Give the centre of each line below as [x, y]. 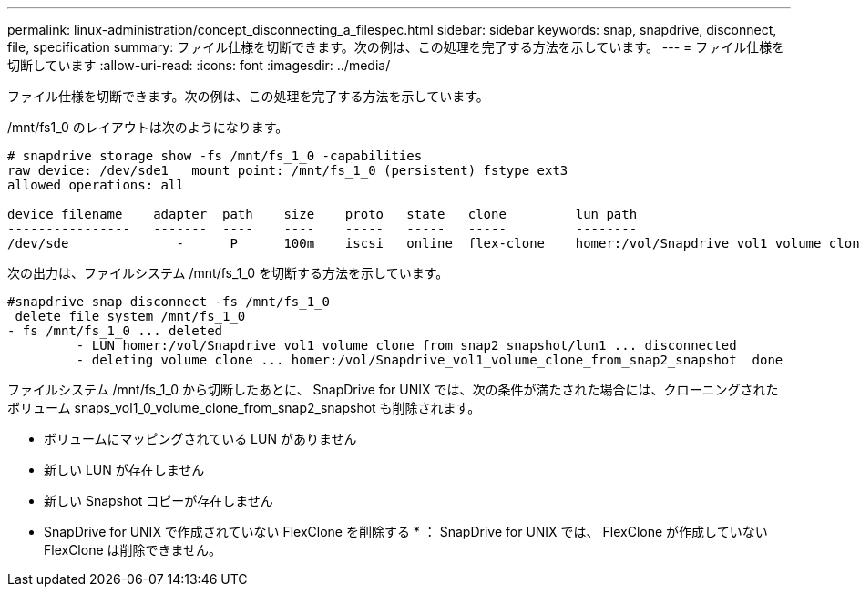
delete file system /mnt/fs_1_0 [130, 316]
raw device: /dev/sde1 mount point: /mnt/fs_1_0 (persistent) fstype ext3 [288, 170]
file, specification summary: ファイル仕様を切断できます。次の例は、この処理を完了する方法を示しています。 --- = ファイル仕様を [396, 47]
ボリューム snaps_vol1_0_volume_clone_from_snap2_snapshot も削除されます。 [244, 408]
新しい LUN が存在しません [124, 470]
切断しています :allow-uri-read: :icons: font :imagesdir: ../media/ [199, 65]
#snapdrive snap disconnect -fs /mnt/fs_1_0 [169, 302]
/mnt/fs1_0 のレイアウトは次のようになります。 [148, 127]
